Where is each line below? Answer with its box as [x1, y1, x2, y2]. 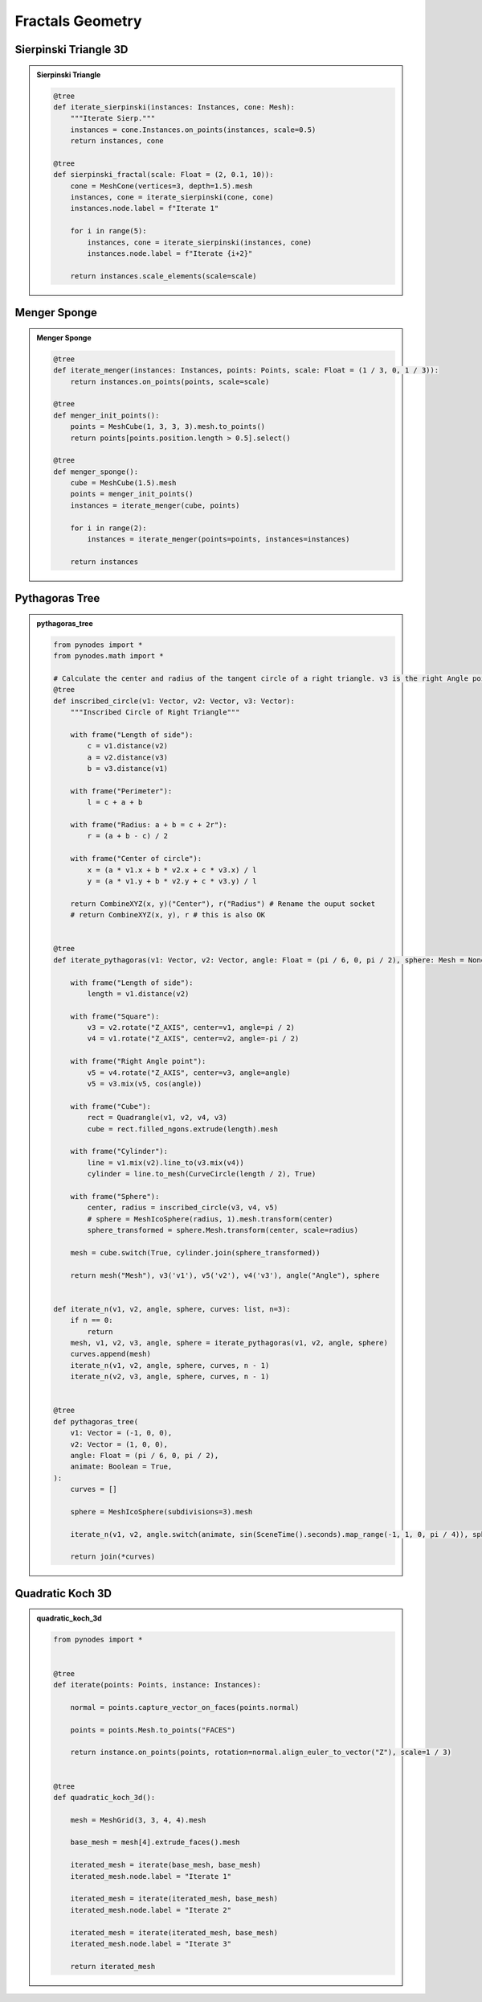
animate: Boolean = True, [70, 1462, 173, 1472]
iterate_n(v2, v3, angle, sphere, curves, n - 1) [70, 1372, 270, 1382]
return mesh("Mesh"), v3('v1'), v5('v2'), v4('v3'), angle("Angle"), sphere [70, 1271, 380, 1279]
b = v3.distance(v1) [87, 764, 169, 773]
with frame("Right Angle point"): [70, 1057, 206, 1066]
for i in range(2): [70, 523, 148, 533]
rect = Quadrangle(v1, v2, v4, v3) [87, 1113, 228, 1123]
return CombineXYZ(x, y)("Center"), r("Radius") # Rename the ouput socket [70, 899, 376, 908]
